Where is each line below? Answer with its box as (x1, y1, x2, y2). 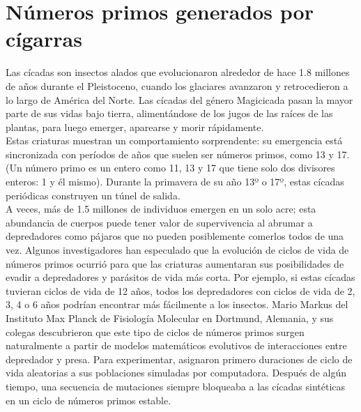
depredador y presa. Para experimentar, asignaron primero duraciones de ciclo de (6, 351, 353, 366)
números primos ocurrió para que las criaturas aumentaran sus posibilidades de (6, 256, 344, 270)
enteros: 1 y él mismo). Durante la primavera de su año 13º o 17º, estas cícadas (6, 174, 344, 189)
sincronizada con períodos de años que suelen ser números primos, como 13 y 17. (6, 146, 350, 161)
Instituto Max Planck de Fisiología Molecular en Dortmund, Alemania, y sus (6, 311, 334, 325)
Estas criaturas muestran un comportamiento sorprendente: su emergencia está (6, 133, 343, 148)
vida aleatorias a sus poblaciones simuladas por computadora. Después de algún (6, 365, 346, 380)
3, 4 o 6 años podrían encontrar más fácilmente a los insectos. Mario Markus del (6, 297, 348, 312)
